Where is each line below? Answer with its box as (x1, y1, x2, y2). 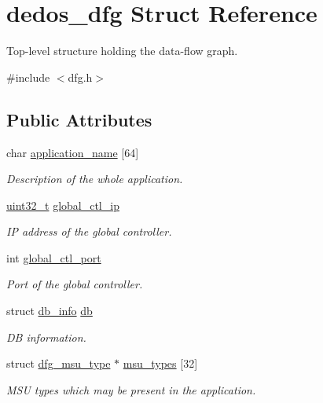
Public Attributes (6, 107, 152, 131)
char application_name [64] (6, 144, 139, 160)
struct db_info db (6, 302, 93, 319)
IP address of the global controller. (6, 223, 172, 240)
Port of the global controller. (6, 276, 143, 292)
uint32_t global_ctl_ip (6, 196, 119, 213)
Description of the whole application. (6, 170, 183, 187)
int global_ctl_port (6, 249, 101, 266)
